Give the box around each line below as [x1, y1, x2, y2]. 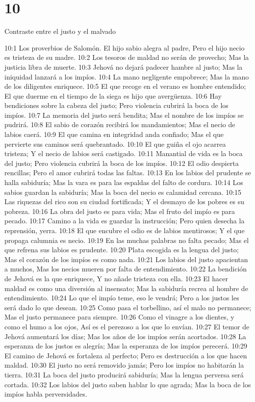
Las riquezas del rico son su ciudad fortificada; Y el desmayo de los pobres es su [4, 196, 245, 207]
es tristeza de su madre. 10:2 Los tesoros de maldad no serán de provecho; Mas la [4, 52, 249, 62]
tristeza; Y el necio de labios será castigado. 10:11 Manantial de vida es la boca [4, 148, 243, 159]
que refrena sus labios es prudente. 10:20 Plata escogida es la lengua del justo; [4, 244, 239, 255]
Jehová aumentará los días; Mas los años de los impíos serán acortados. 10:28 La [4, 331, 246, 341]
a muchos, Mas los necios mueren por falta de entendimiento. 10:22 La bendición [4, 264, 247, 274]
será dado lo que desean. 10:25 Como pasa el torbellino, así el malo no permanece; [4, 302, 252, 312]
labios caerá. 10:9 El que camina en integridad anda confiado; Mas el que [4, 129, 224, 139]
